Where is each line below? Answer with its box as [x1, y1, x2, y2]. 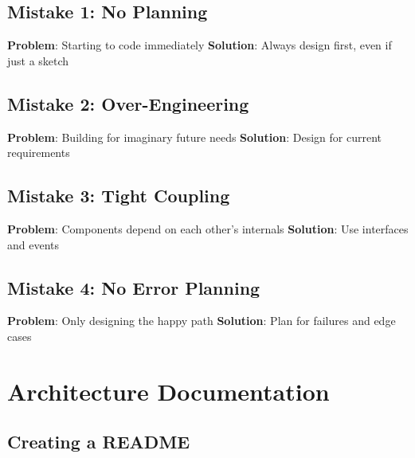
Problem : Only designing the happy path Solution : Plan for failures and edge [7, 312, 396, 329]
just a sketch [7, 52, 69, 69]
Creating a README [7, 429, 190, 454]
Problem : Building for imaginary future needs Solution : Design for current [7, 128, 382, 145]
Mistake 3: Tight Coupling [7, 183, 230, 208]
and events [7, 236, 60, 252]
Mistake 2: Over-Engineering [7, 91, 249, 115]
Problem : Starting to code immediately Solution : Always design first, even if [7, 37, 392, 53]
